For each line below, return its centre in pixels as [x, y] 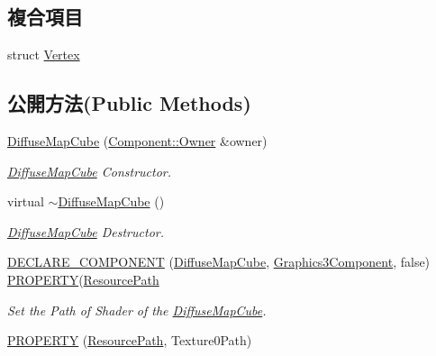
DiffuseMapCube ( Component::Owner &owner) [137, 141]
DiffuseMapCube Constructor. [90, 171]
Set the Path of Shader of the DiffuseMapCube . [137, 310]
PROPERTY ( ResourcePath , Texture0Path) [130, 340]
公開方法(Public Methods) [129, 103]
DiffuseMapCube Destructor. [86, 231]
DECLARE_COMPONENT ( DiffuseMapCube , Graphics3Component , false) [219, 262]
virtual [26, 201]
